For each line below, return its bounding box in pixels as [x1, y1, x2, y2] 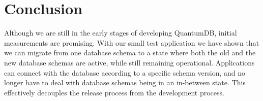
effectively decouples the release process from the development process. [4, 87, 224, 97]
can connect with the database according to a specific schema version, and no [4, 67, 246, 78]
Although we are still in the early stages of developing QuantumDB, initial [4, 27, 237, 38]
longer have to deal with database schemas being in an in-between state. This [4, 77, 246, 88]
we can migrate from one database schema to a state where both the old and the [4, 47, 256, 58]
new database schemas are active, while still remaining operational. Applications [4, 57, 255, 68]
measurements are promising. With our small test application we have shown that [4, 37, 259, 48]
